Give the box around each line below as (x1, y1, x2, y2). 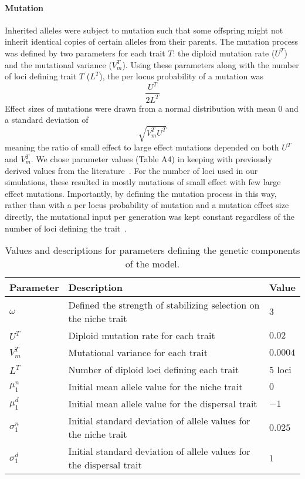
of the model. (125, 257, 180, 271)
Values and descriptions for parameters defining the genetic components (5, 243, 300, 257)
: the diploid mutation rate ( (172, 46, 275, 59)
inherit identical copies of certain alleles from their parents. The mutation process (5, 35, 298, 48)
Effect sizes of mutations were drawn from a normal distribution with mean (5, 102, 276, 114)
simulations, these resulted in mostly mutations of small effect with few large (5, 176, 281, 188)
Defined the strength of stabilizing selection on (68, 298, 260, 312)
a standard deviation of (5, 113, 89, 126)
